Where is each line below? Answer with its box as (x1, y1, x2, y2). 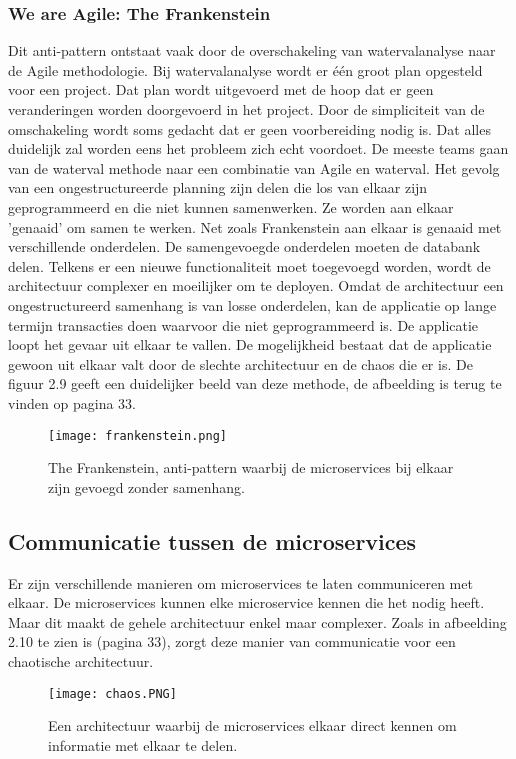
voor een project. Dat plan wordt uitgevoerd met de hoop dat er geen (8, 79, 434, 100)
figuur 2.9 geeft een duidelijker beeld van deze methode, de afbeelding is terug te (8, 373, 502, 394)
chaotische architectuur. (8, 650, 154, 671)
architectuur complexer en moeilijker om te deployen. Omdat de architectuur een (8, 275, 504, 296)
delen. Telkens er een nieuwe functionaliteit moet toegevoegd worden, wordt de (8, 255, 491, 276)
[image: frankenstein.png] (48, 428, 227, 443)
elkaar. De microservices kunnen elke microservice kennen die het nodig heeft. (8, 592, 485, 613)
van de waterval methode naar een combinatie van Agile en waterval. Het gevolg (8, 157, 500, 178)
